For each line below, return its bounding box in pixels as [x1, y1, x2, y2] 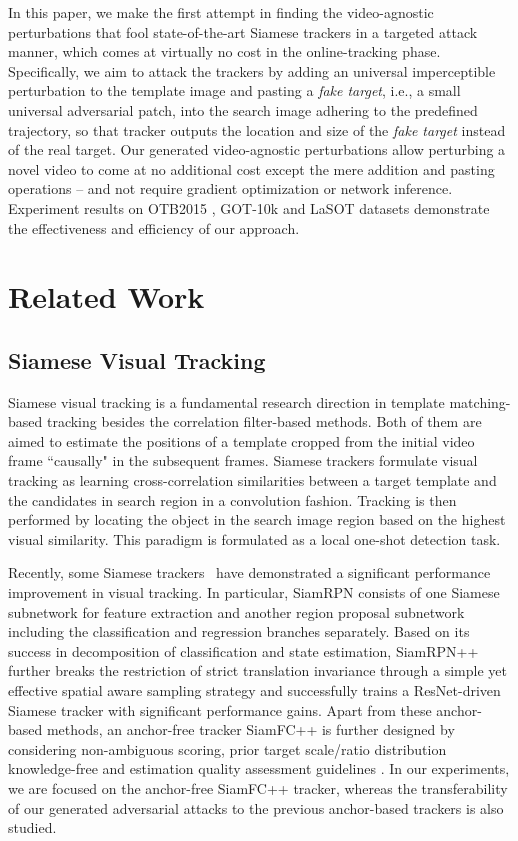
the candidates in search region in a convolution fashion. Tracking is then [8, 489, 457, 510]
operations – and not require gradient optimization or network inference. [8, 178, 453, 199]
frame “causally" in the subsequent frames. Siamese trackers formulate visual [8, 450, 478, 471]
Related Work [8, 276, 205, 317]
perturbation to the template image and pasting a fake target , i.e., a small [8, 80, 461, 101]
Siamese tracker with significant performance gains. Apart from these [8, 699, 432, 720]
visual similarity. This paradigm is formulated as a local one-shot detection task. [8, 528, 501, 549]
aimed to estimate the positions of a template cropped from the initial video [8, 430, 475, 451]
